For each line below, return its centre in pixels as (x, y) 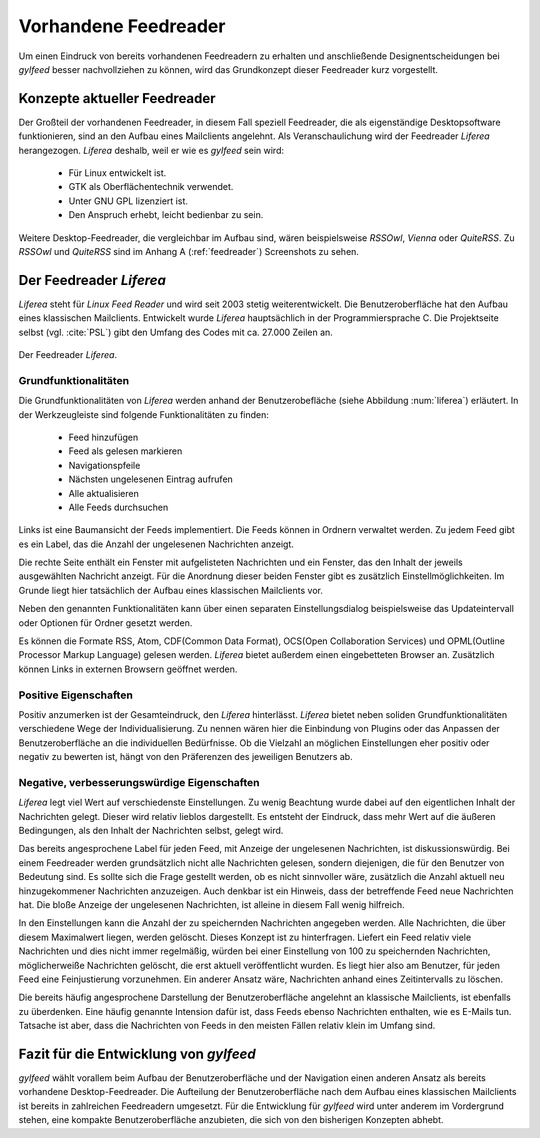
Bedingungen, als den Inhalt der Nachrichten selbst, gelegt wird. (151, 831)
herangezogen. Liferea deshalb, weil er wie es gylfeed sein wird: (151, 150)
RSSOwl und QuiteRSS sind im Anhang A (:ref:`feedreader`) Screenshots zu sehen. (189, 251)
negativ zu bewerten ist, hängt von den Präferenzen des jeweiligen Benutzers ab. (186, 757)
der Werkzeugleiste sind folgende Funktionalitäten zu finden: (144, 414)
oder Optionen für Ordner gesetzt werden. (105, 622)
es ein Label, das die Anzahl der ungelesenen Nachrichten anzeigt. (156, 544)
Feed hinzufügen (103, 437)
